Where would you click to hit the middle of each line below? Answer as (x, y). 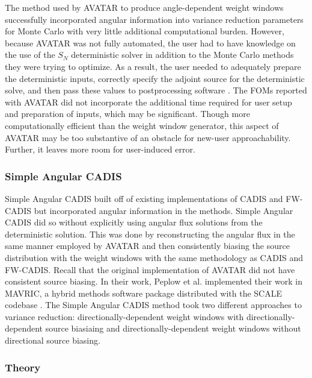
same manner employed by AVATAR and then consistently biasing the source (147, 246)
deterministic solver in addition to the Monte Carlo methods (182, 55)
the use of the (30, 55)
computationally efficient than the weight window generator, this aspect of (142, 125)
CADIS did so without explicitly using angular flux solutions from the (134, 222)
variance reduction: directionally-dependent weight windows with (124, 316)
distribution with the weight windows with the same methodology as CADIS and (154, 257)
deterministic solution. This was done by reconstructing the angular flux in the (150, 234)
